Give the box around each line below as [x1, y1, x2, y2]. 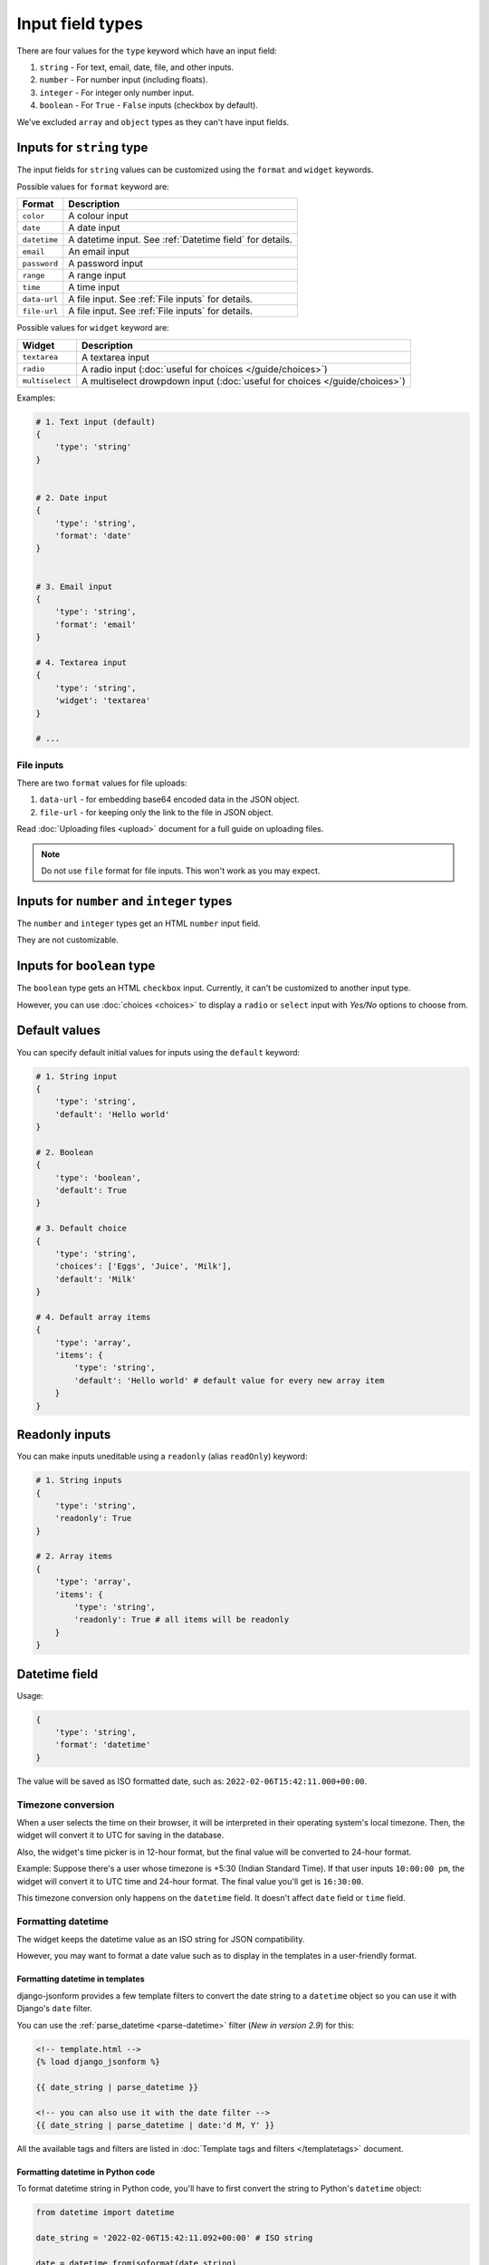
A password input [68, 257, 144, 270]
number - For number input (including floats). [39, 74, 208, 85]
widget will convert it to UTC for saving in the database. [16, 1830, 225, 1841]
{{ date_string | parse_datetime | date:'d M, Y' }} [35, 2120, 275, 2130]
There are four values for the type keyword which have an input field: [16, 45, 278, 56]
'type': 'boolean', [54, 1172, 142, 1182]
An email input [68, 246, 130, 258]
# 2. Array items [35, 1551, 113, 1562]
